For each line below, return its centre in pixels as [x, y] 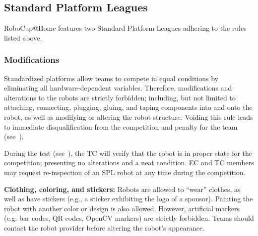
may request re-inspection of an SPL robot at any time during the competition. [125, 172]
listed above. [23, 37]
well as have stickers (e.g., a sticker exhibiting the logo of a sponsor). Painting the [129, 199]
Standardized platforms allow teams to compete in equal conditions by [111, 78]
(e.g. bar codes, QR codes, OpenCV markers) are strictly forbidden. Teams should [129, 218]
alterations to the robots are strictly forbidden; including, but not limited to [120, 97]
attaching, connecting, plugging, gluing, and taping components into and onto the [128, 107]
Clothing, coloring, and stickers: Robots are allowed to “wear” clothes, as [122, 189]
